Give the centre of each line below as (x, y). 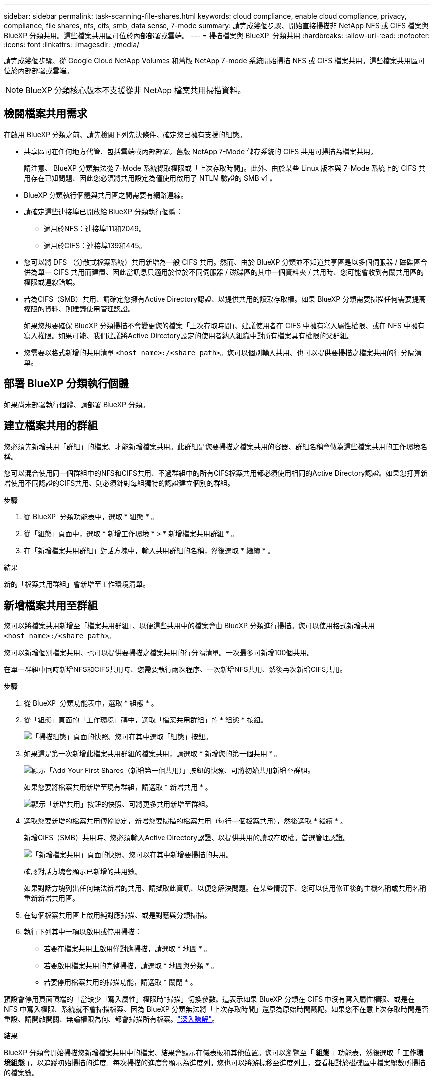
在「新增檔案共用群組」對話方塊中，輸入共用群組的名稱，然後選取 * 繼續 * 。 (149, 550)
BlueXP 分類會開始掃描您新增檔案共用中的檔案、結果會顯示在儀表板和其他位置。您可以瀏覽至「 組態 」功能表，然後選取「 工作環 (214, 1053)
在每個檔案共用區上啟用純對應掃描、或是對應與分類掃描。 (117, 915)
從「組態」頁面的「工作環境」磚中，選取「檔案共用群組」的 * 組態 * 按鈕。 (146, 720)
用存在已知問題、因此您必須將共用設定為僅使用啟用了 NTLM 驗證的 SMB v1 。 (150, 178)
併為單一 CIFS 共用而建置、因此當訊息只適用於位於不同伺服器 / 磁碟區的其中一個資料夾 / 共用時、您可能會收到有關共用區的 (224, 272)
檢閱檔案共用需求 (46, 114)
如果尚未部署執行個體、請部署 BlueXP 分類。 (77, 404)
